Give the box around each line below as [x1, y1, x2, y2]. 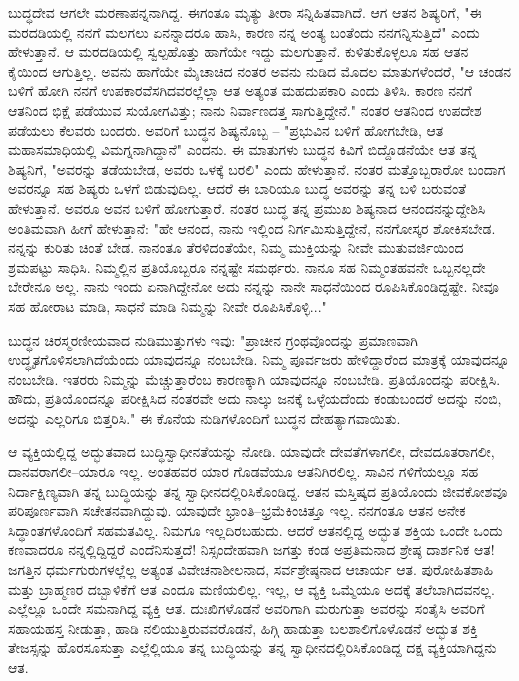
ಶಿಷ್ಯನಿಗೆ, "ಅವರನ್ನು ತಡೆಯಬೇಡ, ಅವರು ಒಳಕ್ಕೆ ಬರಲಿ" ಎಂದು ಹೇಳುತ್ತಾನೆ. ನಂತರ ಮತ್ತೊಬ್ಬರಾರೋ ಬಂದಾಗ [8, 158, 506, 179]
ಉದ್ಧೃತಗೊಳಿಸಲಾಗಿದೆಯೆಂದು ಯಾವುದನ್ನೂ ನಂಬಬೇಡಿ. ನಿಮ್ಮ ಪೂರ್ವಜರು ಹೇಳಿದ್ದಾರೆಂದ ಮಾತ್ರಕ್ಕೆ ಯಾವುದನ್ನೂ [8, 349, 510, 370]
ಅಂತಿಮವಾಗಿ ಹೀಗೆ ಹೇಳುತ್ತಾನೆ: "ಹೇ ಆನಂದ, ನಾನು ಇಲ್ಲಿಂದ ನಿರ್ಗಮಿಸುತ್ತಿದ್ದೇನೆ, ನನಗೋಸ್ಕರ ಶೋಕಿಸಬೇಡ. [8, 217, 496, 238]
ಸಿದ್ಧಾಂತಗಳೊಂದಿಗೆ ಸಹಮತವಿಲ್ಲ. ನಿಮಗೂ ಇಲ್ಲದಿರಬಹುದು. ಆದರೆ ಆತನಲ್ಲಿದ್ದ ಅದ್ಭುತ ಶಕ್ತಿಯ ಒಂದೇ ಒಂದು [8, 519, 503, 540]
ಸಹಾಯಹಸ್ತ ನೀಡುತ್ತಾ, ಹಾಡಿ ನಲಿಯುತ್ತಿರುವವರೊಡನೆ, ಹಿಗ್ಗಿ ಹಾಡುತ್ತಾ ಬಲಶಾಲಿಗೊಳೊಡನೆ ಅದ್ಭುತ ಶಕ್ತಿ [8, 617, 478, 638]
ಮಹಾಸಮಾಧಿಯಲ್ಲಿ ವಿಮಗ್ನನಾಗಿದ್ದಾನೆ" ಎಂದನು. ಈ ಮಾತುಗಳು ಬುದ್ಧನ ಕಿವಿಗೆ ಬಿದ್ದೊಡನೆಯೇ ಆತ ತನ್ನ [8, 139, 477, 160]
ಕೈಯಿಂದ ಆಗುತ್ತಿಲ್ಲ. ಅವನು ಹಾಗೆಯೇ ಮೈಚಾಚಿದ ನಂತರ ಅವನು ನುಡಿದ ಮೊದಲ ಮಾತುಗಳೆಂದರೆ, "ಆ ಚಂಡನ [8, 60, 512, 81]
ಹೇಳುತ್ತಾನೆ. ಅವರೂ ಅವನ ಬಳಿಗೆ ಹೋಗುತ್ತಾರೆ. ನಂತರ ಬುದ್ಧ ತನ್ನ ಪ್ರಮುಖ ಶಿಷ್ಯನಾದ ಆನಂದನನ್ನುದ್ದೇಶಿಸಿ [8, 197, 486, 218]
